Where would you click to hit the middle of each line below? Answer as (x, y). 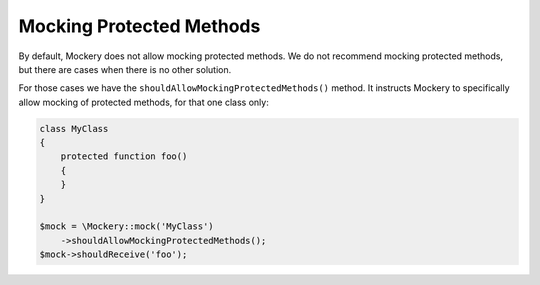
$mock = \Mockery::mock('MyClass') (126, 226)
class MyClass (74, 128)
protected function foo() (124, 156)
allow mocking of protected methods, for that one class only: (143, 102)
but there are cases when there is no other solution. (125, 69)
